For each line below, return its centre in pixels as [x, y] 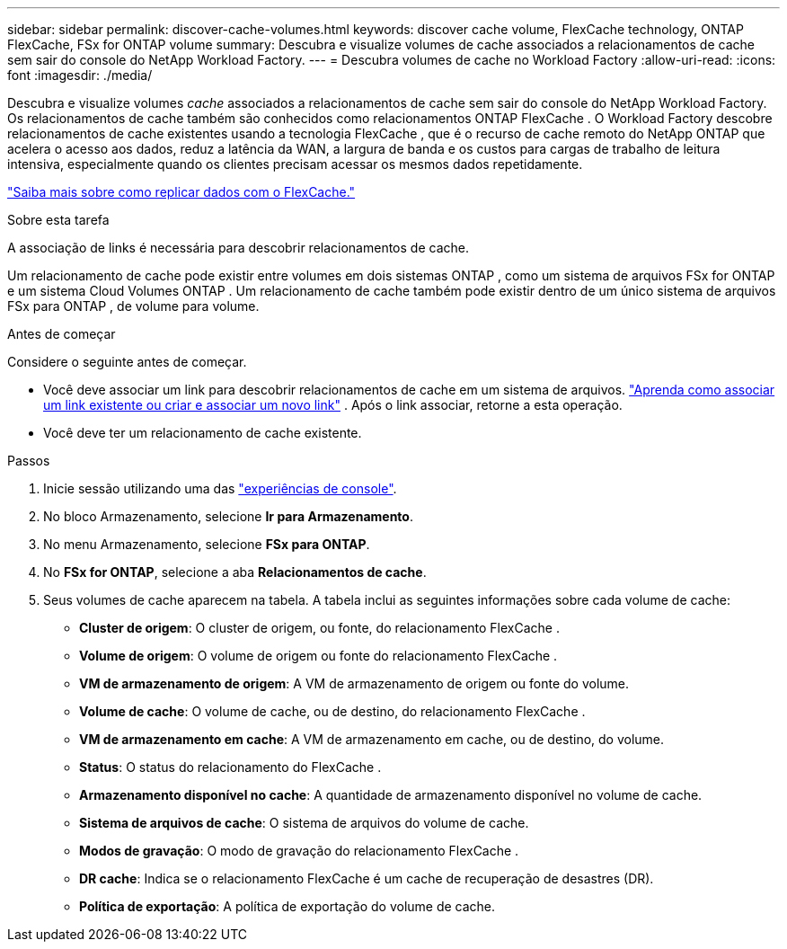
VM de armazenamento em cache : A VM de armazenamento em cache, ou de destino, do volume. [372, 739]
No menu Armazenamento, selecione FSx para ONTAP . [207, 544]
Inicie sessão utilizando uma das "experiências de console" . [220, 488]
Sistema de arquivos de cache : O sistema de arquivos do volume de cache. [304, 823]
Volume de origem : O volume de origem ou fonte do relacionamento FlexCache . [318, 656]
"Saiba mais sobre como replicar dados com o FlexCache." [181, 192]
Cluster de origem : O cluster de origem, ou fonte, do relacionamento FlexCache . [319, 628]
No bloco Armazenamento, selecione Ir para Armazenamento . [228, 516]
